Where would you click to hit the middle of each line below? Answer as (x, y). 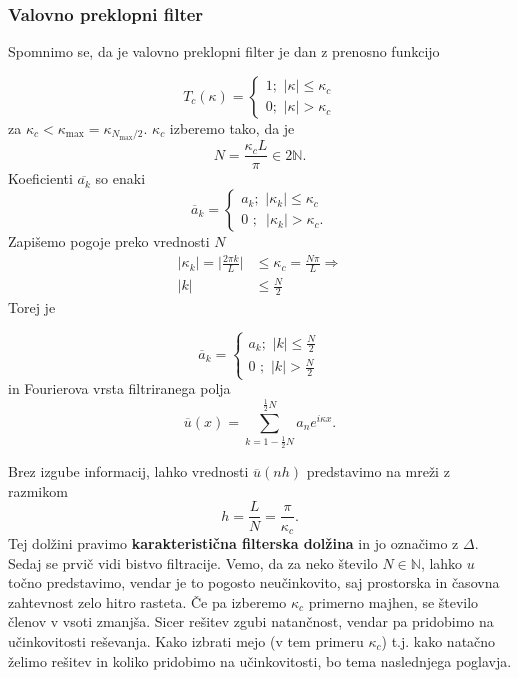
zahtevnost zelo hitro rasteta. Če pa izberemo (147, 601)
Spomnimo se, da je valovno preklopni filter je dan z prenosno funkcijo (224, 51)
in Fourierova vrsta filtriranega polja (119, 388)
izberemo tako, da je (232, 127)
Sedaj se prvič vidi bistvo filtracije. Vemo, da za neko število (193, 562)
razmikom (38, 490)
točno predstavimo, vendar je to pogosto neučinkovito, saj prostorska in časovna (254, 582)
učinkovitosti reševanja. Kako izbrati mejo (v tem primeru (186, 640)
